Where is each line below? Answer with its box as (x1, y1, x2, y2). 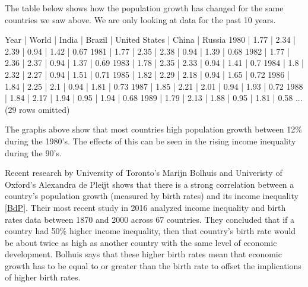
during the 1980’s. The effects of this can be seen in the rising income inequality (5, 134, 296, 147)
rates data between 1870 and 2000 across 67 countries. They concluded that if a (5, 213, 295, 225)
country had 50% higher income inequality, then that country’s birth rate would (5, 225, 296, 237)
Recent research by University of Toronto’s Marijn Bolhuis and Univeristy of (5, 166, 282, 179)
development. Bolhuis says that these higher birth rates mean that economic (5, 248, 282, 260)
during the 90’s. (5, 146, 62, 159)
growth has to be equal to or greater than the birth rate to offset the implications (5, 259, 301, 272)
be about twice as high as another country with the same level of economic (5, 236, 277, 248)
